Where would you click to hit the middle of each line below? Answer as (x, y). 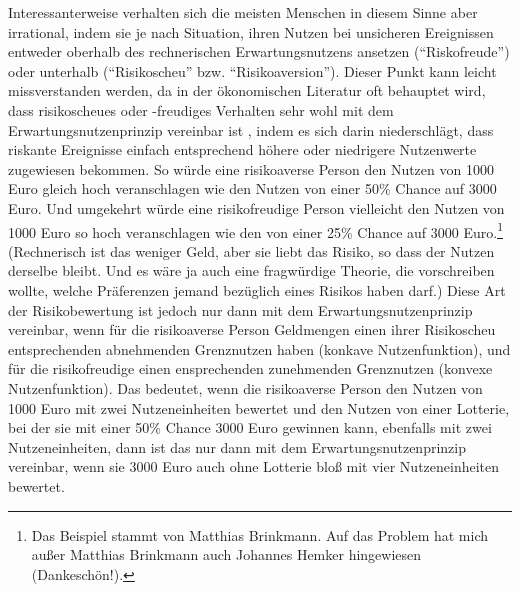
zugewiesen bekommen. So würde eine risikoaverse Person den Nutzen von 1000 (251, 168)
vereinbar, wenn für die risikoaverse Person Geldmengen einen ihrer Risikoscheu (252, 329)
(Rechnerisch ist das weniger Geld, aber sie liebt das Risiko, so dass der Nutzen (251, 250)
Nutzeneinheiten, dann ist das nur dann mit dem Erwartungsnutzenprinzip (237, 446)
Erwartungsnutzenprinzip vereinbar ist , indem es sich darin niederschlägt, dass (251, 129)
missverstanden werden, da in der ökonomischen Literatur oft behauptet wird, (247, 90)
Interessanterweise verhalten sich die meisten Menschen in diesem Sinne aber (243, 12)
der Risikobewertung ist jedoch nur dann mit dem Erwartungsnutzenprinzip (240, 309)
